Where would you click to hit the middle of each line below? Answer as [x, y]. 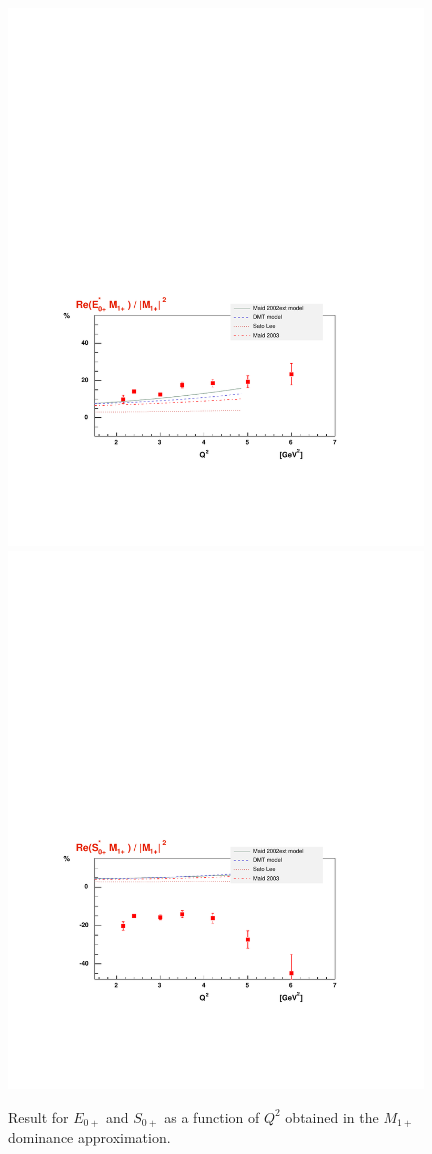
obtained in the [332, 1116]
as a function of [212, 1116]
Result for [38, 1116]
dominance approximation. [89, 1137]
